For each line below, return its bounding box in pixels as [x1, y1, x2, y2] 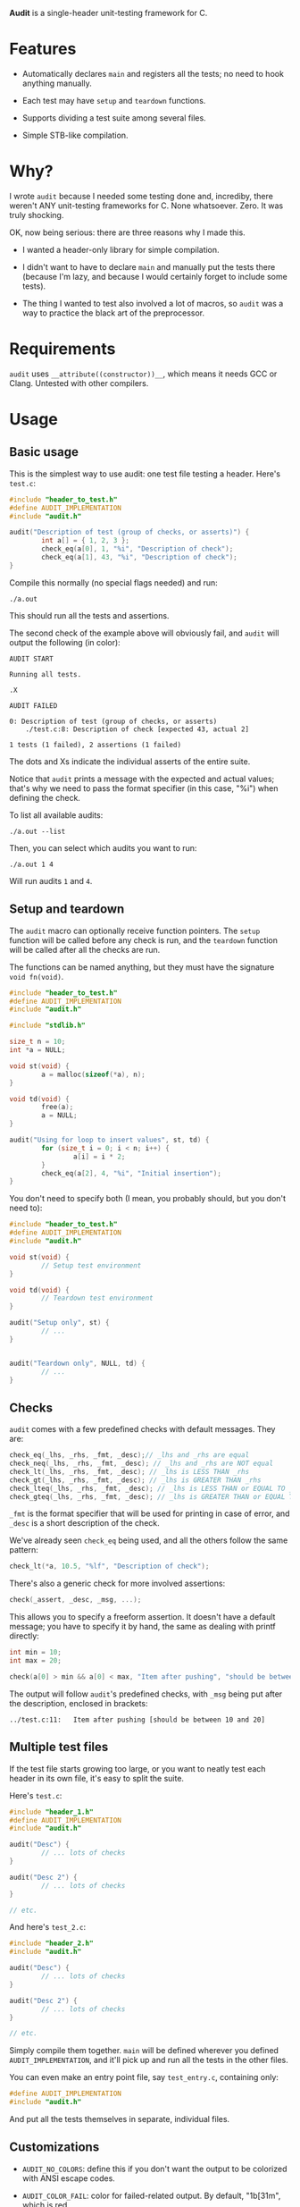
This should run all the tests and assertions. [9, 610, 170, 620]
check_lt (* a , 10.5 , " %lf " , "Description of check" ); [9, 1562, 210, 1571]
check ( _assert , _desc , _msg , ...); [9, 1596, 142, 1605]
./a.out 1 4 [9, 860, 54, 869]
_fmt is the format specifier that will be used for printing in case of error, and [9, 1508, 290, 1519]
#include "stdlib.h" [9, 1021, 87, 1031]
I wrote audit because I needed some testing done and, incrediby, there [9, 190, 274, 201]
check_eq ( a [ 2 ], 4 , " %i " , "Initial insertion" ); [41, 1168, 221, 1178]
